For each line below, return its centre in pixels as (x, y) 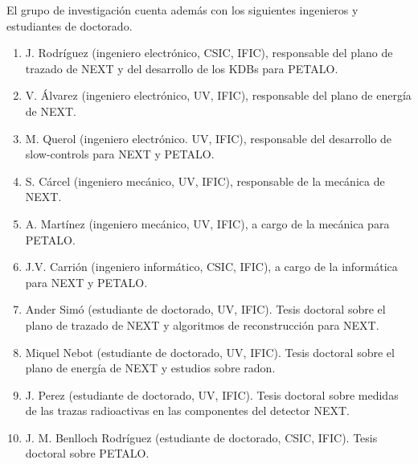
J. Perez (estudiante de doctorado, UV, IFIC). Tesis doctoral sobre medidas (212, 394)
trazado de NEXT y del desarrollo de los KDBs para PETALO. (182, 68)
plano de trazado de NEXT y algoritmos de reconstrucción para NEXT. (202, 324)
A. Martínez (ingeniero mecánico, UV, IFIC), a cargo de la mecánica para (207, 223)
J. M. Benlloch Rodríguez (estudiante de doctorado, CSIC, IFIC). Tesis (201, 437)
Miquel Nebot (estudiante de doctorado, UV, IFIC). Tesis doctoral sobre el (210, 352)
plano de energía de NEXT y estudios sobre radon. (150, 368)
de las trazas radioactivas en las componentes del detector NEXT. (187, 411)
